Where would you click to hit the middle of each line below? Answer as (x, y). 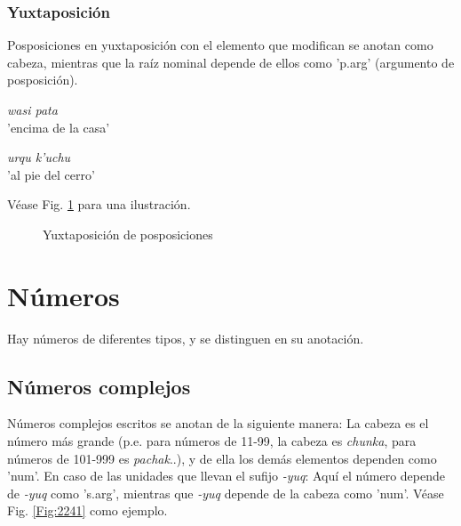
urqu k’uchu (39, 157)
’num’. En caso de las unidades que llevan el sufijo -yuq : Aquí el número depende (226, 476)
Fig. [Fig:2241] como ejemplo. (87, 510)
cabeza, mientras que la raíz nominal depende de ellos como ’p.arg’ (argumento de (231, 62)
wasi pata (32, 109)
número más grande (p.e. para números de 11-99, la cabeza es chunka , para (212, 441)
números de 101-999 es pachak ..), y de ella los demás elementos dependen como (222, 458)
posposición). (43, 80)
